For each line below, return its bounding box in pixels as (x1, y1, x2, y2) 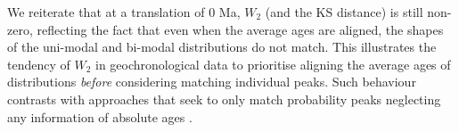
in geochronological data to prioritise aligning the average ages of (95, 54, 451, 73)
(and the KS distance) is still (265, 3, 423, 21)
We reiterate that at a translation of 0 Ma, (7, 3, 241, 21)
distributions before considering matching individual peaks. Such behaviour (7, 72, 416, 91)
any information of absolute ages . (7, 107, 193, 126)
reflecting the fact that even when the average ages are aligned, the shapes (37, 20, 444, 38)
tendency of (7, 54, 70, 73)
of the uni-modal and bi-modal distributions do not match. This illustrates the (7, 37, 437, 56)
